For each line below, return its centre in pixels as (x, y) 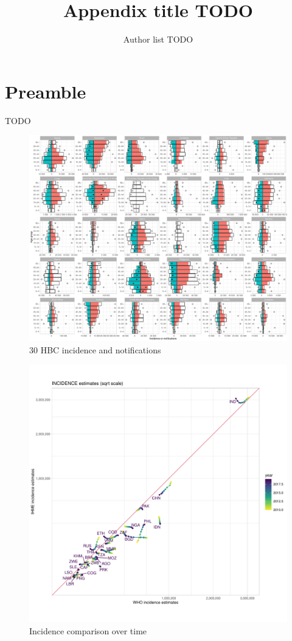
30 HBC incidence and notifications (95, 349)
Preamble (46, 91)
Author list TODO (158, 39)
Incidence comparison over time (88, 630)
